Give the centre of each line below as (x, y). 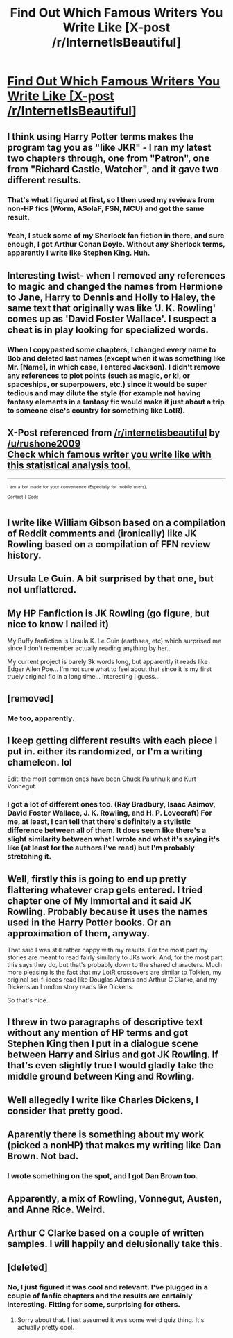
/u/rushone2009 (44, 444)
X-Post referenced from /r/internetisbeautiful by (114, 433)
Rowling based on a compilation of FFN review (109, 544)
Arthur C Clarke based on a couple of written (106, 1233)
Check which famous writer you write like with (109, 455)
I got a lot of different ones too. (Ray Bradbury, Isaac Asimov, (112, 804)
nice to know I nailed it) (58, 624)
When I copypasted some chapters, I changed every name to (112, 349)
